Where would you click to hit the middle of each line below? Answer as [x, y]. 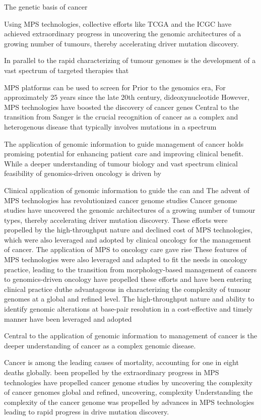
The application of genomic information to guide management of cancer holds [124, 143]
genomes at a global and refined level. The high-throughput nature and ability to [129, 299]
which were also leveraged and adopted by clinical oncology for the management [128, 239]
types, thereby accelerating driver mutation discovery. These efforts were [116, 220]
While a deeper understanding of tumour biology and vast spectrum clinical [121, 163]
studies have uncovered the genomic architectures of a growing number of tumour [130, 210]
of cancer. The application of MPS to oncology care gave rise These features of [125, 249]
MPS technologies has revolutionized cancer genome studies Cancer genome [121, 200]
